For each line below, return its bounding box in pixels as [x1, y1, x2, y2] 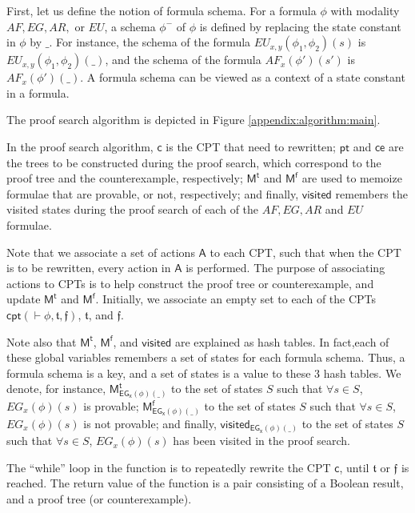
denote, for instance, [6, 380, 106, 397]
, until [339, 459, 369, 475]
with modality [330, 2, 400, 18]
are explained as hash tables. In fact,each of [174, 333, 389, 350]
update [6, 291, 41, 307]
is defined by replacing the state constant [199, 18, 401, 34]
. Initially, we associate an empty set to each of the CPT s [95, 291, 377, 307]
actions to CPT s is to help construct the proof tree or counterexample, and [6, 275, 374, 291]
